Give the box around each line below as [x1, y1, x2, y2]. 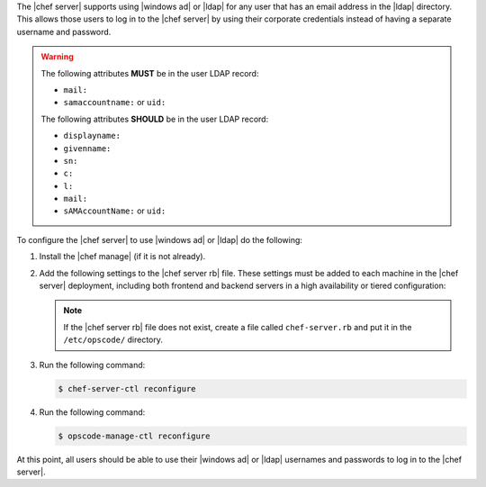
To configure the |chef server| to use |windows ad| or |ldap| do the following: [16, 234, 303, 245]
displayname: [63, 131, 121, 141]
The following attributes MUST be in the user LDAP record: [40, 68, 259, 78]
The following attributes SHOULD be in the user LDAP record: [40, 113, 269, 124]
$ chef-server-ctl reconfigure [58, 383, 197, 393]
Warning [40, 51, 74, 62]
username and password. [16, 26, 112, 37]
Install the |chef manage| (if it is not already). [39, 251, 206, 262]
